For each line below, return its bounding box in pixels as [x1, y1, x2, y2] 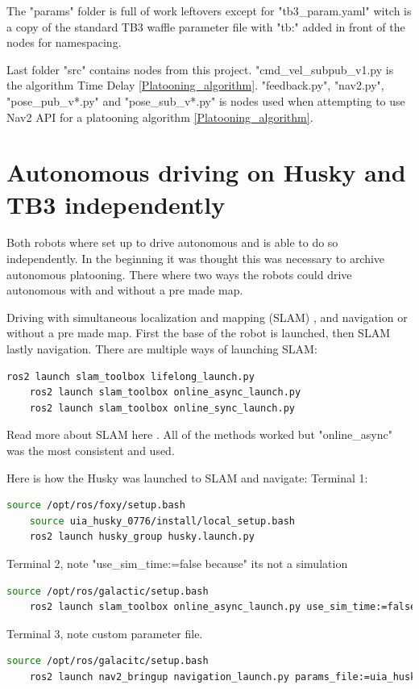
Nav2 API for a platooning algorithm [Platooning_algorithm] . [6, 108, 313, 125]
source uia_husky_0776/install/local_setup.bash [29, 515, 295, 527]
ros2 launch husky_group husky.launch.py [29, 531, 255, 543]
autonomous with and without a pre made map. [6, 282, 243, 299]
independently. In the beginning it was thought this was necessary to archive [6, 250, 385, 267]
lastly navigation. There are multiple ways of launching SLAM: [6, 340, 317, 357]
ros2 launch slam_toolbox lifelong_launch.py [6, 370, 255, 382]
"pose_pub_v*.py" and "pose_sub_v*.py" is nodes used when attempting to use [6, 92, 405, 109]
